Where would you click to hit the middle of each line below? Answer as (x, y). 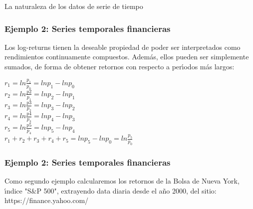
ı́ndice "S (18, 190)
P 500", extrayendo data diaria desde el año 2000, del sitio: (126, 190)
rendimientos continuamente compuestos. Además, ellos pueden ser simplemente (127, 57)
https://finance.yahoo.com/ (47, 200)
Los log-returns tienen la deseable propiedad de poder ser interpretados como (123, 47)
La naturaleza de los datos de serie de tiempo (74, 6)
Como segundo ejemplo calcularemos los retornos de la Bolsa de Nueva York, (122, 181)
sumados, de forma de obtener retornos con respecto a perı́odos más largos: (120, 66)
